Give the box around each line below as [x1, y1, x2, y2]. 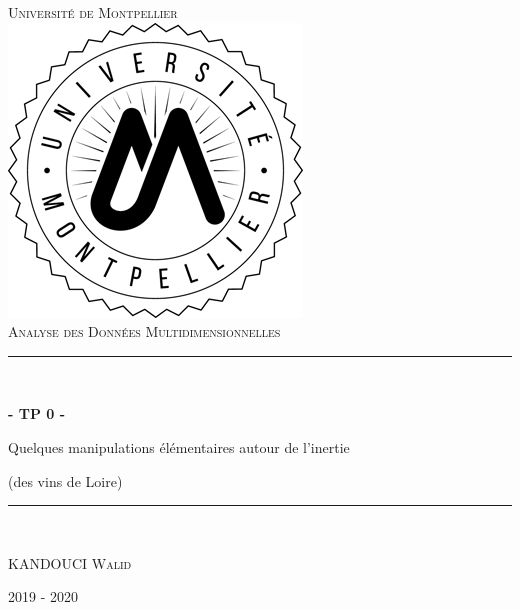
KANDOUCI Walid [8, 552, 132, 573]
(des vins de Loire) [8, 470, 123, 491]
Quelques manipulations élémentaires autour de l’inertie [8, 436, 350, 457]
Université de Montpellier [8, 2, 178, 22]
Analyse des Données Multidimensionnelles [8, 321, 281, 342]
